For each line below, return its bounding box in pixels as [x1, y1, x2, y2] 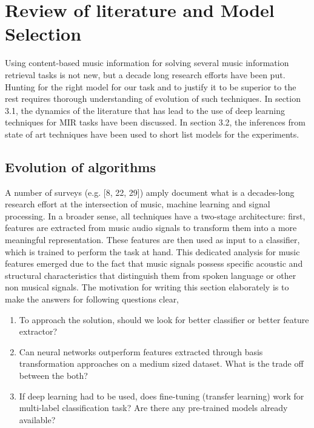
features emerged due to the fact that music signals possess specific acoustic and [5, 257, 303, 270]
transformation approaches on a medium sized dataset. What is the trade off [19, 357, 304, 370]
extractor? [19, 325, 58, 338]
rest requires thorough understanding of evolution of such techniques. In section [5, 92, 301, 105]
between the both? [19, 369, 88, 381]
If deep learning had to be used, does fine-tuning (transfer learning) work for [19, 389, 304, 402]
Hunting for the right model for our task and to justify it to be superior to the [5, 80, 296, 93]
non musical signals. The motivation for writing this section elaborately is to [5, 281, 289, 293]
